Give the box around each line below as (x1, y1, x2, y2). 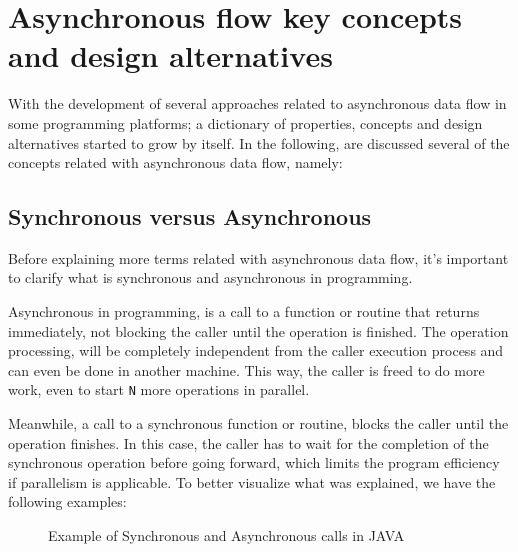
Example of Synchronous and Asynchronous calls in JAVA (48, 525, 405, 546)
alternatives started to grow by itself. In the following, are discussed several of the (8, 132, 510, 153)
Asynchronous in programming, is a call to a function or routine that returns (8, 301, 480, 322)
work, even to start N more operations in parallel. (8, 379, 310, 400)
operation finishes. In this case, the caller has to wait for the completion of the (8, 432, 489, 453)
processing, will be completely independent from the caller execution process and (8, 340, 504, 361)
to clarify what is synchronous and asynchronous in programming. (8, 267, 413, 288)
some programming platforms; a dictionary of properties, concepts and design (8, 112, 483, 133)
